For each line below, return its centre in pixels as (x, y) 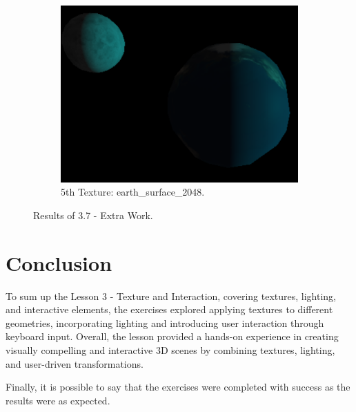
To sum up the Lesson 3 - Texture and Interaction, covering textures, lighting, (171, 296)
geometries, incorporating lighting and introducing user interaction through (165, 322)
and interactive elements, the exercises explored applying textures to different (169, 309)
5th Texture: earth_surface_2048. (133, 192)
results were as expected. (58, 400)
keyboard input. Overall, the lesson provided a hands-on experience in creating (172, 336)
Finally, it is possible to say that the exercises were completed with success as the (178, 387)
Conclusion (59, 262)
